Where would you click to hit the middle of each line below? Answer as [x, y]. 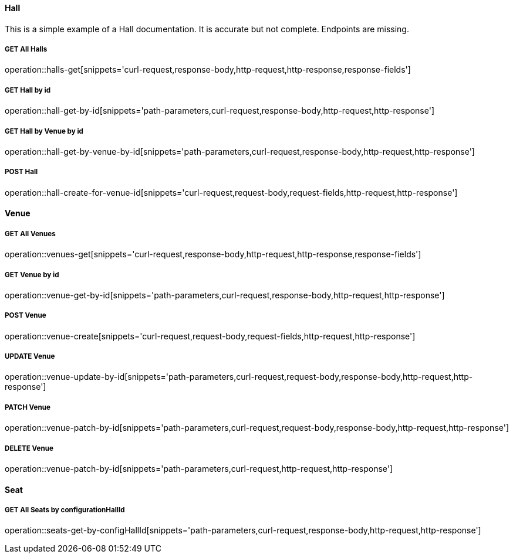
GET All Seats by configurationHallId [65, 510]
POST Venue [26, 316]
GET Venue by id [32, 275]
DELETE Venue [29, 448]
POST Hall [21, 172]
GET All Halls [26, 49]
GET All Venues [30, 234]
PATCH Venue [28, 407]
